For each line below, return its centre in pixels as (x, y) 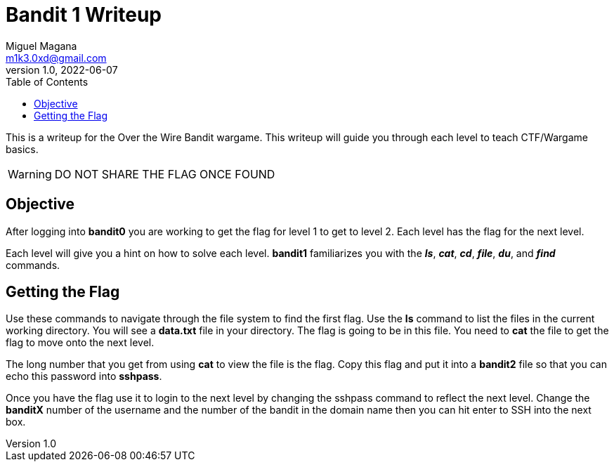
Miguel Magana (41, 46)
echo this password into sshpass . (84, 376)
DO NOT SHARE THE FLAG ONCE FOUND (165, 174)
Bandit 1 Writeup (84, 15)
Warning (30, 174)
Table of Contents (47, 81)
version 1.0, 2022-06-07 (62, 70)
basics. (22, 149)
